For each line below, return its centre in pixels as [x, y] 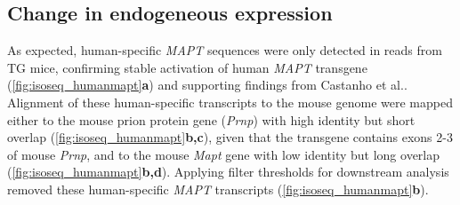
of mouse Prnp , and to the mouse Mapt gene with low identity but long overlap [224, 154]
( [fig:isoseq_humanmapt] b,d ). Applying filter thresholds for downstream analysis [228, 172]
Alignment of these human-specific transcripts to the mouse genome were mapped [230, 102]
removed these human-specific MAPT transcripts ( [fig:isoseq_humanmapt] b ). [218, 189]
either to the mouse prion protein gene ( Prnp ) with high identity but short [211, 119]
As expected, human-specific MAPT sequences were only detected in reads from [225, 50]
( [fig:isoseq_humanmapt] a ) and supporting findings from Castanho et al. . [207, 85]
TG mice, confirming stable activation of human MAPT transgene [187, 67]
